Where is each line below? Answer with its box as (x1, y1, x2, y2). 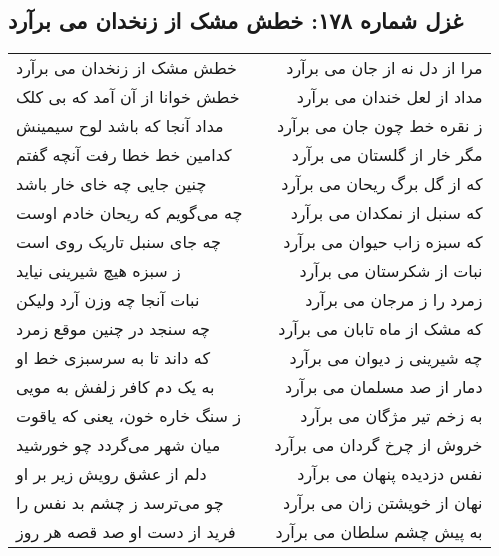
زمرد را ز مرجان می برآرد (305, 288, 483, 312)
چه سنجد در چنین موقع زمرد (16, 317, 210, 341)
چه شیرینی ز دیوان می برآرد (289, 346, 483, 370)
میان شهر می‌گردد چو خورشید (16, 433, 221, 457)
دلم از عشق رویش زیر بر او (16, 462, 207, 486)
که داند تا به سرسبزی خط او (16, 346, 211, 370)
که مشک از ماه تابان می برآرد (278, 317, 483, 341)
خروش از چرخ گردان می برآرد (274, 433, 483, 457)
